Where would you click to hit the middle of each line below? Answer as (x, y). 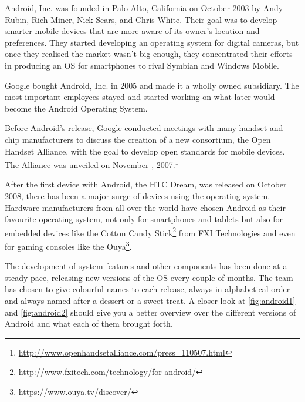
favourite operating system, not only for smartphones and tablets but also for (144, 219)
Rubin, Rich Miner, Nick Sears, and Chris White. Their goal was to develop (141, 19)
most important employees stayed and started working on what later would (140, 97)
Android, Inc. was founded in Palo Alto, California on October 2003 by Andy (144, 8)
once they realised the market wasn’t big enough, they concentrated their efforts (149, 54)
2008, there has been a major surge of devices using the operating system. (138, 195)
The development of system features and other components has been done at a (146, 266)
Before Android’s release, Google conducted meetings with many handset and (144, 128)
